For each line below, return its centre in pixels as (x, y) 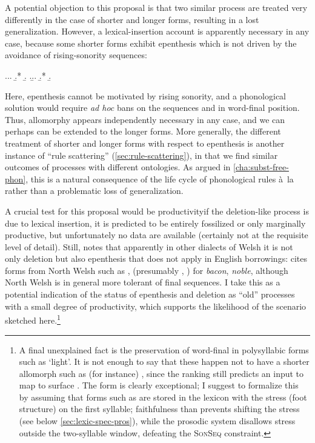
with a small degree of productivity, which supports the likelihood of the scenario (156, 306)
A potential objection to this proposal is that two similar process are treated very (156, 7)
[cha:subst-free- (261, 167)
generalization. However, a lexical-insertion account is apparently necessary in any (157, 31)
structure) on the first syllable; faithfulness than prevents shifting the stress (159, 409)
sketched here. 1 (33, 319)
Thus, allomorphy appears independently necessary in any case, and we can (145, 119)
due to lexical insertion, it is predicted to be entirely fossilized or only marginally (155, 223)
